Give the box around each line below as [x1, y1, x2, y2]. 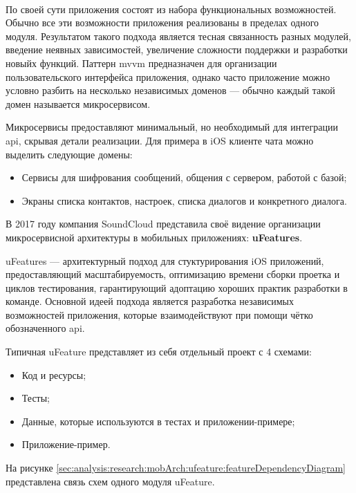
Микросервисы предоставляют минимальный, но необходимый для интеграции [6, 120, 338, 134]
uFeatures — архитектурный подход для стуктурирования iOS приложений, [6, 253, 324, 268]
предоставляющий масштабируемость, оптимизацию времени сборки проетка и [6, 267, 340, 281]
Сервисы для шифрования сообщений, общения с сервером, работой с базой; [21, 170, 347, 185]
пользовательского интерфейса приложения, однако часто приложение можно [6, 69, 330, 84]
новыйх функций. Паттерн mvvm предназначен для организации [6, 55, 277, 70]
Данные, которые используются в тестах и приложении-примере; [21, 413, 295, 428]
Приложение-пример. [21, 437, 111, 452]
